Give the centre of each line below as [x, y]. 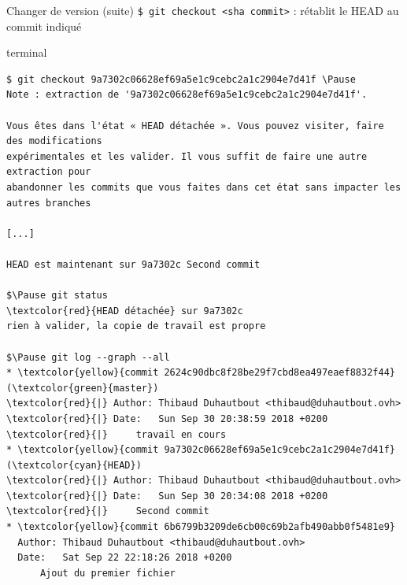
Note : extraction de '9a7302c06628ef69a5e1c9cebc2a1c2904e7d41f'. [187, 95]
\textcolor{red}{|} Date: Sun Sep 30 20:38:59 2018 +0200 [167, 418]
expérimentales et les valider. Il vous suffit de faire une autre [187, 156]
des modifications [54, 141]
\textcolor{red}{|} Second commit [108, 511]
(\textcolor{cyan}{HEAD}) [74, 465]
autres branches [49, 203]
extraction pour [49, 172]
